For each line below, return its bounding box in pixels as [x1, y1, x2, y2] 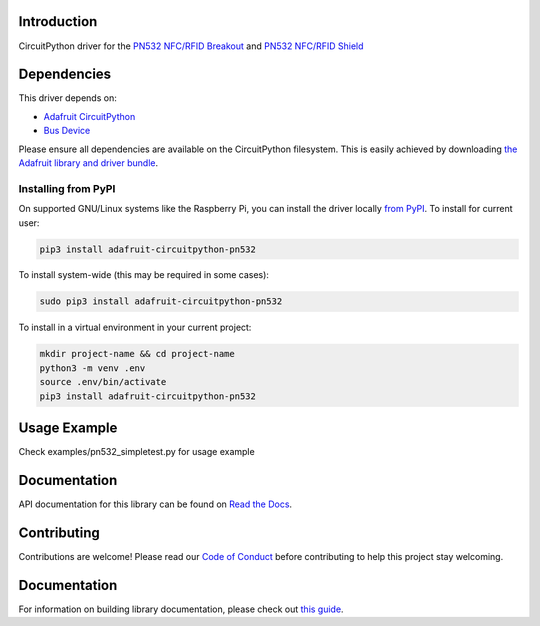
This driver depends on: [18, 92, 117, 104]
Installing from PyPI [18, 181, 116, 195]
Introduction [18, 13, 98, 30]
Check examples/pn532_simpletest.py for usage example [18, 446, 255, 458]
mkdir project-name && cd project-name [39, 348, 235, 360]
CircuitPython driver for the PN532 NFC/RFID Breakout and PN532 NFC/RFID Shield [18, 40, 364, 52]
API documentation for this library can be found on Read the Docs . [18, 498, 293, 510]
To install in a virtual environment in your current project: [18, 321, 252, 334]
